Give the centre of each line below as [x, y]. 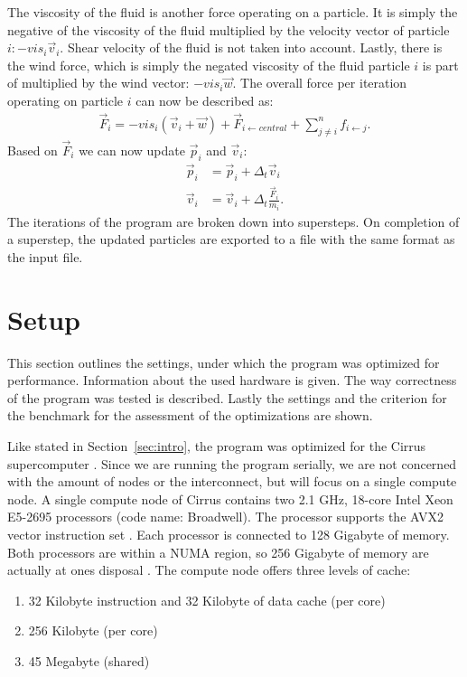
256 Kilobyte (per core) [93, 630]
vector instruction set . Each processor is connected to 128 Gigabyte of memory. [229, 534]
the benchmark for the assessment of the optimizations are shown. [190, 415]
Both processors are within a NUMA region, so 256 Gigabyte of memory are [218, 552]
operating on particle [65, 100]
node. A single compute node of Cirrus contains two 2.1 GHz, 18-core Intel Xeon [230, 498]
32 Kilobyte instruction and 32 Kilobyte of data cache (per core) [207, 600]
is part [440, 65]
